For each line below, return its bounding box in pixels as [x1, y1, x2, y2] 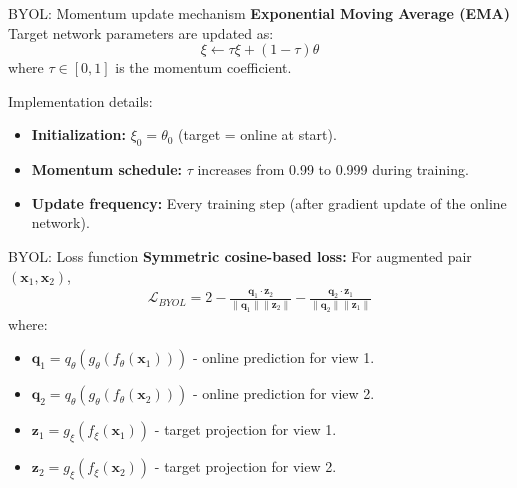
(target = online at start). [178, 124, 337, 145]
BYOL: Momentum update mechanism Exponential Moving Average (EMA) [8, 3, 510, 23]
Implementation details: [8, 90, 153, 111]
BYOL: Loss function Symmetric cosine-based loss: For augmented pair [8, 245, 472, 266]
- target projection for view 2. [154, 456, 337, 477]
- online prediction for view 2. [192, 383, 375, 404]
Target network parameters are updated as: [8, 22, 274, 43]
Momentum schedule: [31, 159, 182, 180]
